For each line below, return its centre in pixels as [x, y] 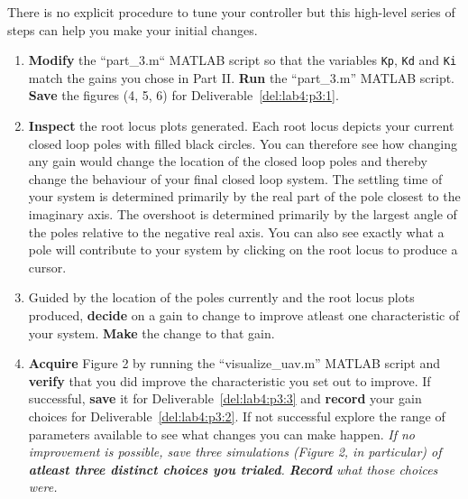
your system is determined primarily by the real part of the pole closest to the [244, 196]
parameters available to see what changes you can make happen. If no [222, 434]
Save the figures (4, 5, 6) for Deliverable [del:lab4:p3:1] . [184, 95]
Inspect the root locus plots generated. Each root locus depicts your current [241, 126]
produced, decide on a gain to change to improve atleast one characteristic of [244, 314]
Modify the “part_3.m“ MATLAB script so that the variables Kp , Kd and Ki [243, 60]
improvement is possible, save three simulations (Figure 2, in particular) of [235, 452]
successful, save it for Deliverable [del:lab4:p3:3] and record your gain [225, 398]
